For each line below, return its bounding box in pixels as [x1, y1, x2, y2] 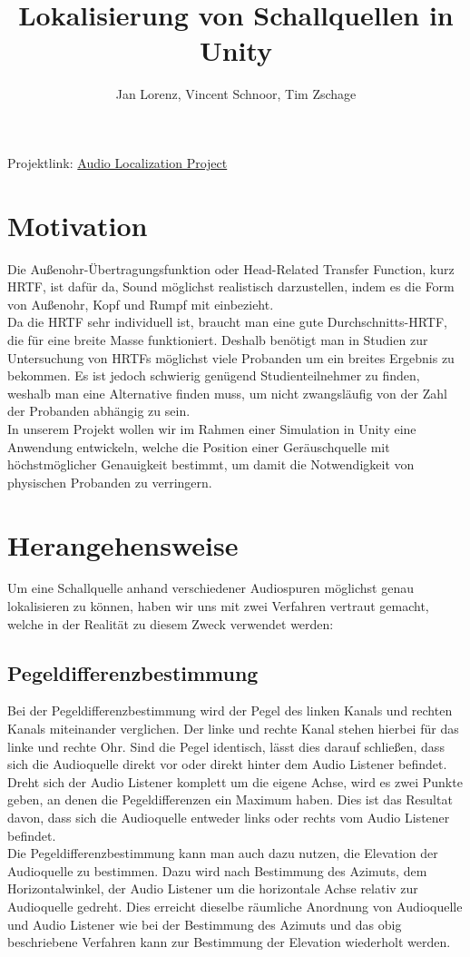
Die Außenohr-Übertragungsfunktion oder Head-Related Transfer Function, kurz [7, 259, 455, 278]
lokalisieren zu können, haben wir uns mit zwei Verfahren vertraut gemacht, [7, 597, 429, 616]
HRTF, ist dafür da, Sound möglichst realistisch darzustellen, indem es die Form [7, 277, 455, 296]
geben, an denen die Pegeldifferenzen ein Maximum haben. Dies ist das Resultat [7, 790, 453, 809]
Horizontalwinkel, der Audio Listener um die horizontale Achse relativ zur [7, 879, 418, 898]
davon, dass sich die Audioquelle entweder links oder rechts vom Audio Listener [7, 808, 450, 827]
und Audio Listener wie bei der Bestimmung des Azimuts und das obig [7, 914, 402, 933]
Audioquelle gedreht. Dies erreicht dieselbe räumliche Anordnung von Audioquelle [7, 896, 463, 915]
